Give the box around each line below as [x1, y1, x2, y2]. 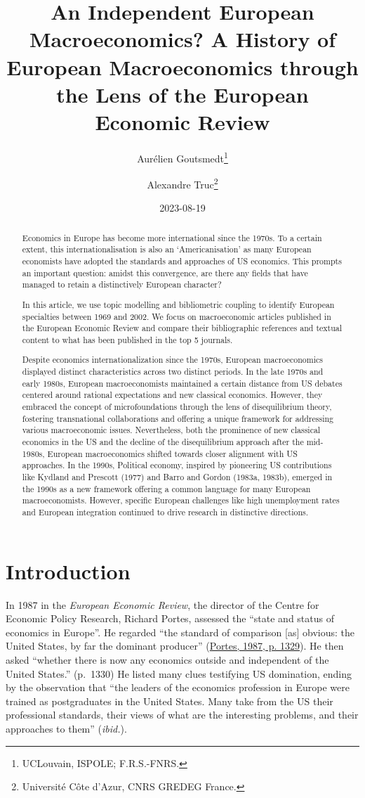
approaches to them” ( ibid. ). [6, 721, 127, 735]
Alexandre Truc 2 [147, 175, 218, 191]
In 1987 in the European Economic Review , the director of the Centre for [6, 597, 319, 612]
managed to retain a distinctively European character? [22, 278, 222, 290]
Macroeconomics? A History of [29, 25, 336, 53]
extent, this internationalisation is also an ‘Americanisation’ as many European [22, 243, 312, 255]
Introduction [6, 556, 131, 585]
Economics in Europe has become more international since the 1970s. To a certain [22, 231, 322, 243]
